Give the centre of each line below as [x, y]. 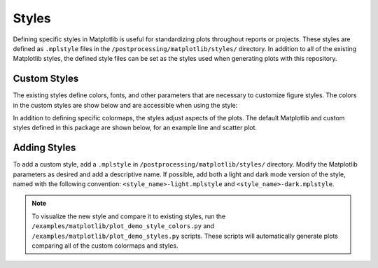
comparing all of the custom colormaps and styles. [105, 246]
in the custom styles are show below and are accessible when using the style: [125, 105]
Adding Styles [44, 148]
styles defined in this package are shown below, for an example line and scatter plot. [135, 128]
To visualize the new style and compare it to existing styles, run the [129, 216]
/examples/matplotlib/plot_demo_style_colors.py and [123, 226]
